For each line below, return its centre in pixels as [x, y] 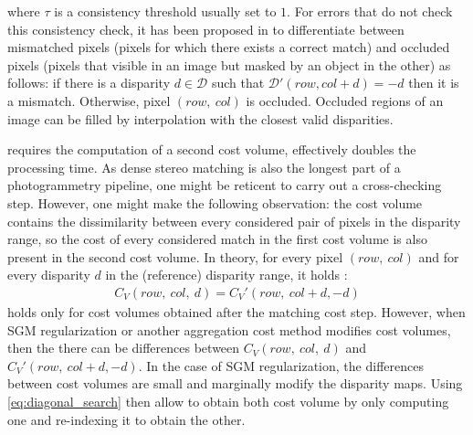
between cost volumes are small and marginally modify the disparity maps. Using [235, 383]
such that [238, 83]
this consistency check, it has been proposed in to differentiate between [206, 29]
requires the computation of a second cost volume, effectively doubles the [212, 149]
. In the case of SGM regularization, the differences [281, 365]
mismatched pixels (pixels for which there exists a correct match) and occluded [229, 47]
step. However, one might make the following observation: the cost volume [215, 202]
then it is [434, 83]
